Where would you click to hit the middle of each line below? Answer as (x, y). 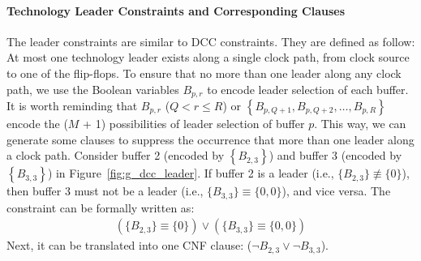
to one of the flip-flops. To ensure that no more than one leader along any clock (204, 73)
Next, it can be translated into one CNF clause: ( (129, 245)
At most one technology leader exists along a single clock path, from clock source (208, 57)
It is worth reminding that (72, 106)
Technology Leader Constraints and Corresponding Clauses (176, 10)
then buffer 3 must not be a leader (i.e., (105, 191)
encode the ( (37, 124)
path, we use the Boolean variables (93, 89)
